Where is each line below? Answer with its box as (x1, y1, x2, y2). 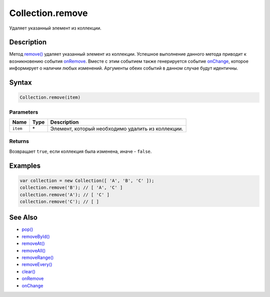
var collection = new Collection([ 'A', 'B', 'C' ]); (19, 178, 154, 183)
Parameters (9, 108, 38, 115)
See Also (9, 213, 37, 222)
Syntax (9, 78, 32, 87)
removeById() (21, 233, 50, 239)
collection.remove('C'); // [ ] (19, 198, 99, 204)
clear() (21, 268, 36, 274)
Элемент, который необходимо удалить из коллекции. (50, 125, 183, 132)
